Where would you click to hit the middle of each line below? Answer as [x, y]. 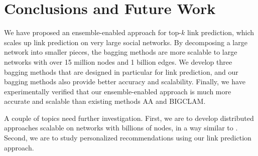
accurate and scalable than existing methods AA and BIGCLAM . [105, 101]
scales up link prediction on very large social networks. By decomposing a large [126, 42]
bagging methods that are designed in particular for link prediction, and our [121, 71]
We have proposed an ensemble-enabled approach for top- [93, 32]
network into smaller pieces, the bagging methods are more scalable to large [121, 52]
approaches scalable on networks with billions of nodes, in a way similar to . [121, 128]
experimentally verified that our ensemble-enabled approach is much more [118, 91]
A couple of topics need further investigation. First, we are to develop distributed [129, 118]
